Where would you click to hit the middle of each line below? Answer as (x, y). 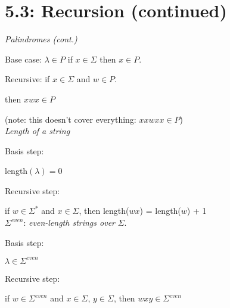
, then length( (104, 211)
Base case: (24, 59)
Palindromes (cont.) (41, 39)
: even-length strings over (69, 223)
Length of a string (38, 131)
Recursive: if (27, 79)
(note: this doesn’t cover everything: (71, 119)
